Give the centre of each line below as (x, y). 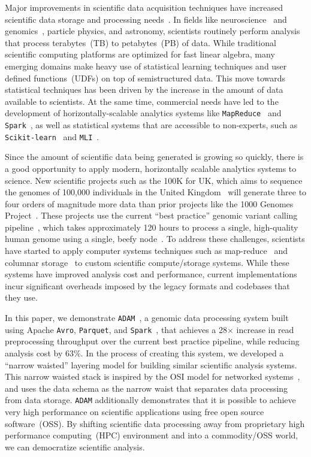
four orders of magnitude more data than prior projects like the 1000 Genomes (149, 203)
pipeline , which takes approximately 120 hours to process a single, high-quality (152, 227)
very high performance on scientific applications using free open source (135, 411)
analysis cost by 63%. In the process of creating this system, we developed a (144, 352)
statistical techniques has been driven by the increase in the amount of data (144, 90)
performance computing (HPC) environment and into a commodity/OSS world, (152, 435)
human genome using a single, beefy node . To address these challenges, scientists (155, 239)
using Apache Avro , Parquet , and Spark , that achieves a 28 (116, 329)
